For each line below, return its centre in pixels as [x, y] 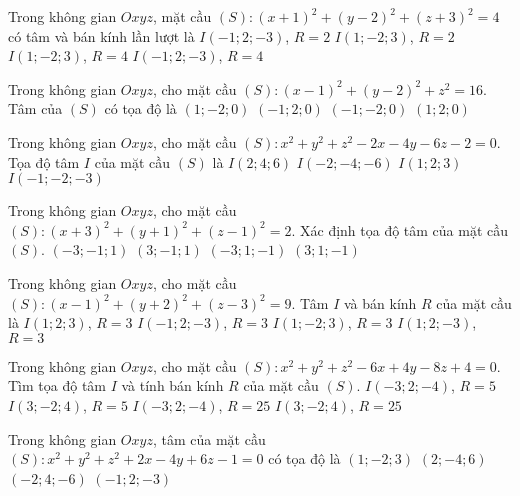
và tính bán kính [172, 385]
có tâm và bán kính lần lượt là [101, 35]
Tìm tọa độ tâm [57, 385]
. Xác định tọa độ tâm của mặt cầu [400, 229]
